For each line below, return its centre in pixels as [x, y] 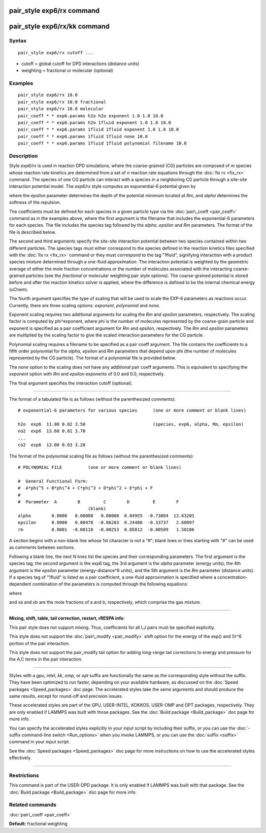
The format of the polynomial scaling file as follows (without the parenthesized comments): [101, 456]
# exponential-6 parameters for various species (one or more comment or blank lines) [132, 411]
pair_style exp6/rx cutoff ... [56, 52]
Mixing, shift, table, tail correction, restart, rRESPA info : [67, 618]
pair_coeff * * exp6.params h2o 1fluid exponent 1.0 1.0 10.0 [95, 122]
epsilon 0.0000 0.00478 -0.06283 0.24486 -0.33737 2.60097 [106, 523]
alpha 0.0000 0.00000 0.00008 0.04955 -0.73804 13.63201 [106, 516]
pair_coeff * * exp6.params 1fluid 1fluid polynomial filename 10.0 [102, 143]
